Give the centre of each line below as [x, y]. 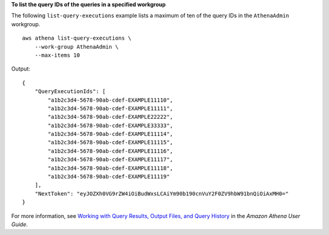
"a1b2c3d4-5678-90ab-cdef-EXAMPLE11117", [111, 160]
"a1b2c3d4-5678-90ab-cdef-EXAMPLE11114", [111, 134]
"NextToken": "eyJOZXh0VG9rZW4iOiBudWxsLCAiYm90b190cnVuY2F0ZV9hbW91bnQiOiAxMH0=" [161, 194]
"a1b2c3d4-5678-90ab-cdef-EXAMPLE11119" [109, 177]
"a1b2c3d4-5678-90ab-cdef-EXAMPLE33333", [111, 125]
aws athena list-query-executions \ [77, 38]
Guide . [19, 224]
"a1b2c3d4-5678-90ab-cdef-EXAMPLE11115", [111, 142]
